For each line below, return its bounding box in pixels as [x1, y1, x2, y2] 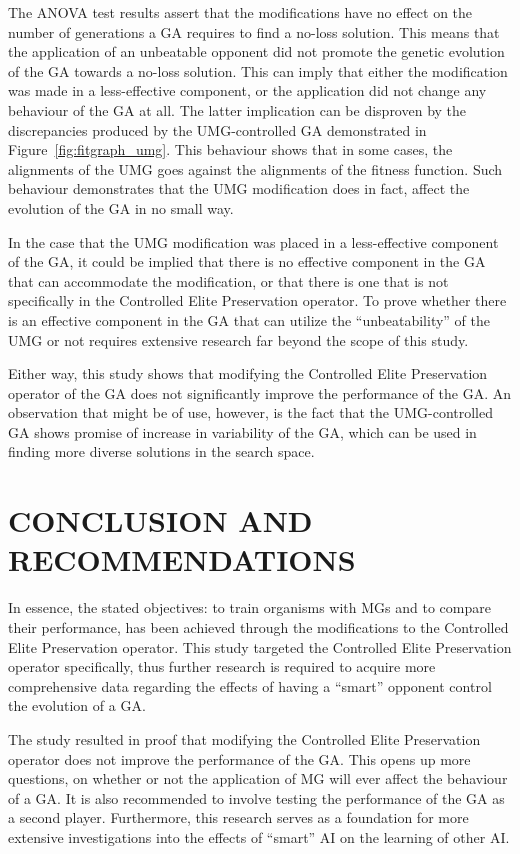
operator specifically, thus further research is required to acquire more [8, 656, 436, 677]
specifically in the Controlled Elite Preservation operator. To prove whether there [8, 290, 507, 311]
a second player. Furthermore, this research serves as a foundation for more [8, 807, 469, 828]
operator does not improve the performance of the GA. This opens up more [8, 748, 471, 769]
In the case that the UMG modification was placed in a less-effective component [8, 231, 499, 252]
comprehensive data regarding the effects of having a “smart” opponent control [8, 675, 492, 696]
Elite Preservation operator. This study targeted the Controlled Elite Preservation [8, 636, 512, 657]
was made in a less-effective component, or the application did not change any [8, 80, 487, 101]
